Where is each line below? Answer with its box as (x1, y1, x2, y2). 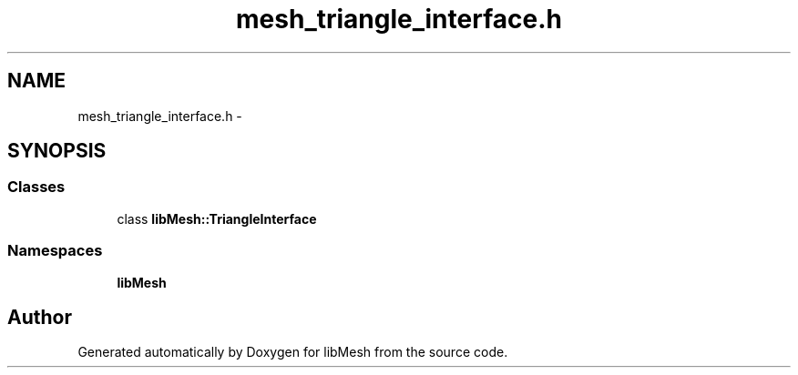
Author (7, 305, 72, 329)
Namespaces (7, 241, 103, 260)
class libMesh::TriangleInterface (117, 210, 317, 227)
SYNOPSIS (7, 139, 107, 163)
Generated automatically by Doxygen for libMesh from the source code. (77, 344, 508, 360)
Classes (7, 177, 66, 197)
